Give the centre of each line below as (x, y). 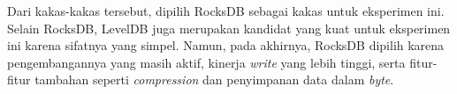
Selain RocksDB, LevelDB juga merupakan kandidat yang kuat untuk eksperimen (229, 28)
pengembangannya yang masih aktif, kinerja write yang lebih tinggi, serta (206, 62)
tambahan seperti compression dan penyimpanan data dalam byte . (214, 80)
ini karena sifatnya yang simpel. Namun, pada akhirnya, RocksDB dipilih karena (226, 45)
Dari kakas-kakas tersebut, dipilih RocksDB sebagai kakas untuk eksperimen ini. (226, 11)
